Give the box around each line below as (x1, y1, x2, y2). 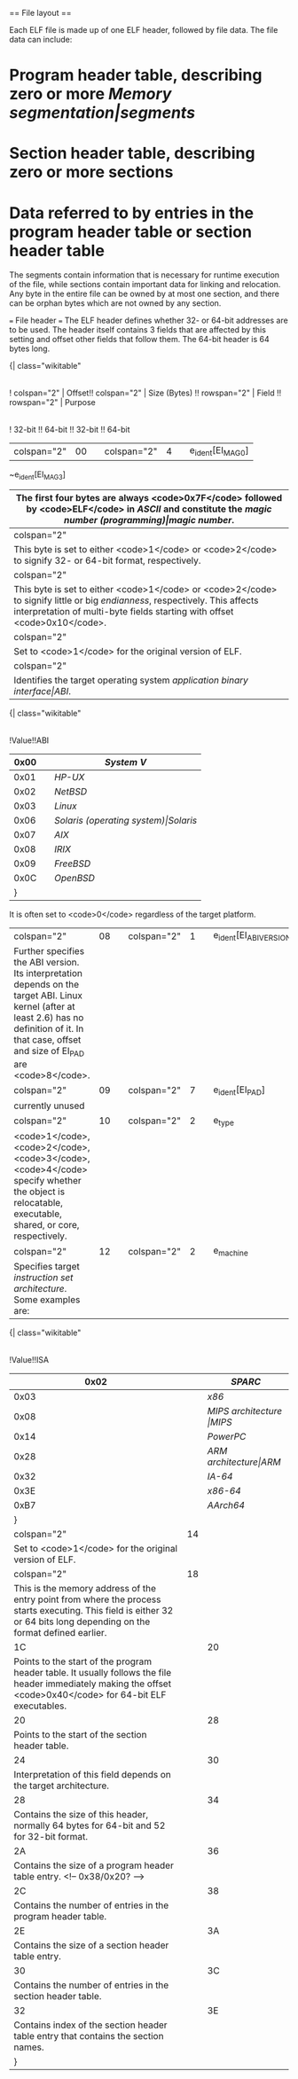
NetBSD (54, 785, 87, 798)
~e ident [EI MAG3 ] (9, 469, 67, 481)
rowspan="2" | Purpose (9, 397, 96, 408)
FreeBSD (54, 857, 91, 870)
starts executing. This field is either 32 (13, 1605, 174, 1617)
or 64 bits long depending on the (13, 1615, 151, 1628)
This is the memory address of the (13, 1583, 157, 1595)
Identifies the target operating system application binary (13, 674, 248, 686)
